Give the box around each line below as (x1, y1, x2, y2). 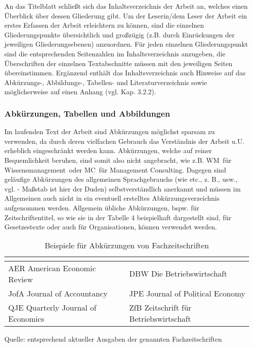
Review (8, 273, 33, 285)
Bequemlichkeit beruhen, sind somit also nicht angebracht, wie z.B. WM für (4, 155, 232, 165)
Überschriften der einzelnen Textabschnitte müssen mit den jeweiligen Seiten (4, 58, 233, 68)
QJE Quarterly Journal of (8, 301, 97, 313)
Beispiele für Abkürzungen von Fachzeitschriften (44, 239, 209, 251)
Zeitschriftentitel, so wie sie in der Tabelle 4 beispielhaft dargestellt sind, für (4, 212, 232, 222)
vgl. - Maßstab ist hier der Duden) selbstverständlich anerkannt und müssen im (4, 183, 241, 193)
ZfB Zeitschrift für (129, 301, 192, 313)
